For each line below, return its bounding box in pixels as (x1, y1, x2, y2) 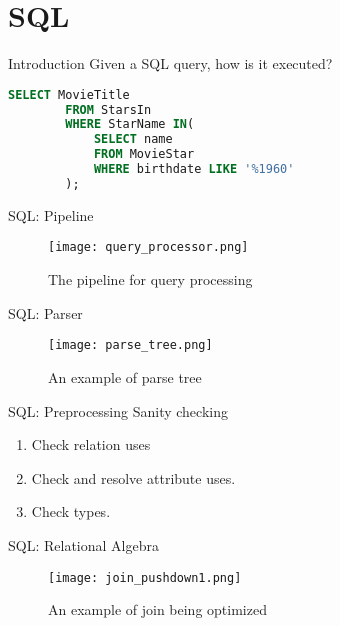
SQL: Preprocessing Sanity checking (8, 400, 228, 421)
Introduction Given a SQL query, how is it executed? (8, 53, 333, 74)
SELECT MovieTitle (8, 87, 130, 102)
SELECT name (93, 132, 173, 147)
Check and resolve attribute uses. (31, 467, 236, 488)
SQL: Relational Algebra (8, 534, 159, 555)
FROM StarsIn (65, 102, 152, 117)
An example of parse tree (48, 366, 202, 387)
